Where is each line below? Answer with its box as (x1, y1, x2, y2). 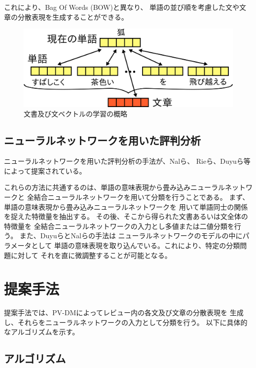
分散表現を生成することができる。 (17, 11, 128, 22)
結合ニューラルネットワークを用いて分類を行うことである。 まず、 (34, 191, 250, 202)
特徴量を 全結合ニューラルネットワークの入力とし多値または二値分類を (4, 221, 234, 231)
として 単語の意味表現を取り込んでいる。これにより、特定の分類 (31, 240, 240, 250)
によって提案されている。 (4, 165, 86, 176)
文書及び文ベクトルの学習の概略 (24, 109, 127, 119)
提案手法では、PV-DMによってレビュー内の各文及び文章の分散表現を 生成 (4, 307, 244, 318)
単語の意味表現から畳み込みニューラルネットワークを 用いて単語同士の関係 (4, 201, 248, 212)
